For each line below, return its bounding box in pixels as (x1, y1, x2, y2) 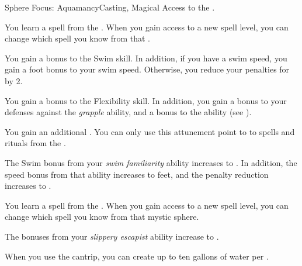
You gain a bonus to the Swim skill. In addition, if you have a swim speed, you (5, 51, 287, 64)
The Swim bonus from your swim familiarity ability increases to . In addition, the (5, 156, 297, 168)
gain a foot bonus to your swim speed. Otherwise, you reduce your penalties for (5, 63, 290, 75)
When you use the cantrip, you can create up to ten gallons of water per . (5, 250, 269, 262)
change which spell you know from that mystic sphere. (5, 210, 199, 223)
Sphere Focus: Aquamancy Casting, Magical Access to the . (5, 1, 215, 13)
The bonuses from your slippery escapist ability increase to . (5, 230, 219, 242)
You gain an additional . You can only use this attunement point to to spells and (5, 125, 295, 137)
